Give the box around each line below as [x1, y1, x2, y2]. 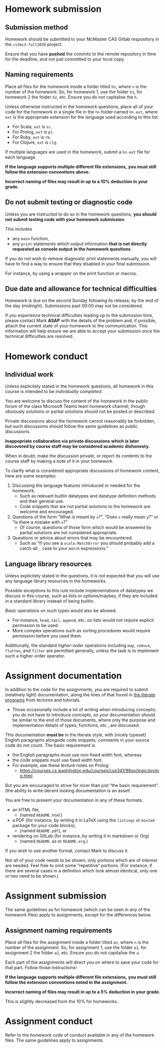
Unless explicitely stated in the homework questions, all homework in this [5, 383, 154, 389]
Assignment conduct [5, 1016, 93, 1027]
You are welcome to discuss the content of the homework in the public [5, 398, 149, 404]
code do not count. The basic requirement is [5, 742, 95, 748]
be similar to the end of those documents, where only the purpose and [12, 717, 156, 723]
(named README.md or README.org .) [19, 838, 88, 844]
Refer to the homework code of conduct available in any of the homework [5, 1032, 155, 1038]
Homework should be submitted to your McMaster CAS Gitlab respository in [5, 36, 159, 42]
